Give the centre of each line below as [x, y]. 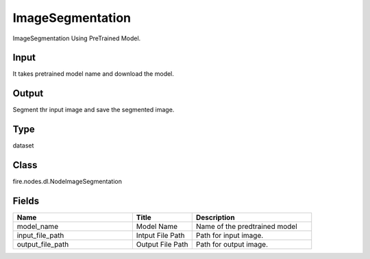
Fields [26, 201]
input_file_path [40, 236]
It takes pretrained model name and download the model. [94, 74]
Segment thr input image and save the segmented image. [94, 110]
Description [215, 217]
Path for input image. [230, 236]
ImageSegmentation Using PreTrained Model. [77, 38]
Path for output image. [232, 245]
